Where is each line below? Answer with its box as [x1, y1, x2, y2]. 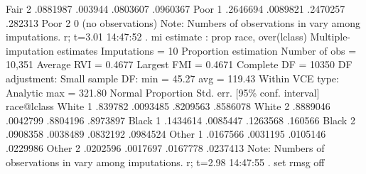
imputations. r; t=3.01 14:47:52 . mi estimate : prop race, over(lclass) [6, 29, 307, 44]
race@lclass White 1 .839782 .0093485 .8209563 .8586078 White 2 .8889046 [6, 99, 330, 114]
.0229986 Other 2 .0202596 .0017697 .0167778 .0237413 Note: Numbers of [6, 140, 325, 155]
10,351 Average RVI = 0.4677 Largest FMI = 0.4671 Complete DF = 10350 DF [6, 57, 352, 72]
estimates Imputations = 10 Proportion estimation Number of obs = [57, 43, 357, 58]
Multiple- [310, 29, 351, 44]
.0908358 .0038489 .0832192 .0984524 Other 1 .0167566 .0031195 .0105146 [6, 126, 326, 141]
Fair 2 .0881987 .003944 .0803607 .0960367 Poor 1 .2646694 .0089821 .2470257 [6, 1, 345, 16]
